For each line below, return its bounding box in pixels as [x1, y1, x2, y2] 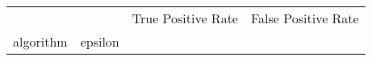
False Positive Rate [250, 9, 359, 27]
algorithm [13, 32, 68, 51]
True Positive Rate [132, 9, 238, 27]
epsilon [80, 32, 119, 51]
